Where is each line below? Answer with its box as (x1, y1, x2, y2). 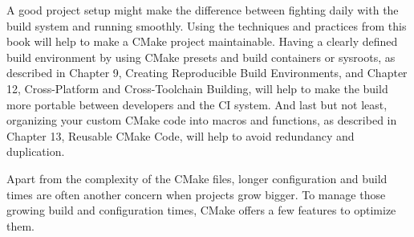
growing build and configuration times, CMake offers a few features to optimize (6, 202, 396, 219)
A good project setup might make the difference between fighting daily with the (6, 2, 399, 18)
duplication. (6, 143, 65, 160)
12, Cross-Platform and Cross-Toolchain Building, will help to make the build (6, 80, 388, 96)
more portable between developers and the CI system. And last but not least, (6, 96, 388, 112)
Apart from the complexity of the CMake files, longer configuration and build (6, 170, 388, 186)
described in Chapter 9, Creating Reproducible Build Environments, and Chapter (6, 64, 408, 81)
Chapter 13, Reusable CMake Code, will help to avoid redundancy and (6, 127, 355, 144)
